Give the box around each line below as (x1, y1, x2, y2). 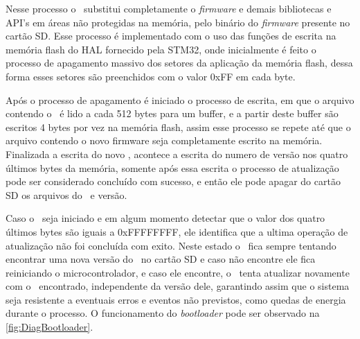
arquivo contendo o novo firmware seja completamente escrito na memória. (6, 133, 323, 148)
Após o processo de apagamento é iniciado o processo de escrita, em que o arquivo (6, 92, 354, 107)
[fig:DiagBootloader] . (6, 320, 93, 334)
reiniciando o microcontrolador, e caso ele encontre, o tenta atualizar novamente (6, 265, 350, 279)
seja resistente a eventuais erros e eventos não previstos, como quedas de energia (6, 292, 346, 306)
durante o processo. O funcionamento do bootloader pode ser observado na (6, 306, 320, 320)
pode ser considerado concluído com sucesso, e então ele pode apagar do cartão (6, 174, 341, 189)
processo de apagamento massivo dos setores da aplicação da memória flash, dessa (6, 55, 353, 70)
